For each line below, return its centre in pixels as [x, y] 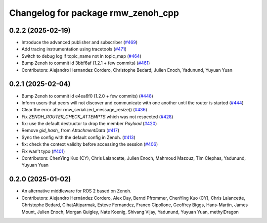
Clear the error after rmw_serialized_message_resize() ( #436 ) [85, 110]
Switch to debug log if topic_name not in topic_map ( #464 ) [82, 56]
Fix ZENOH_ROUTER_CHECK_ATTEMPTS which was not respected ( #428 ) [97, 117]
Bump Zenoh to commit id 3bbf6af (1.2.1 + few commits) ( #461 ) [86, 63]
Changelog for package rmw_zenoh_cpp [94, 13]
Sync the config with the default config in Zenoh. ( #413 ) [78, 137]
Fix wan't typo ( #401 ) [43, 151]
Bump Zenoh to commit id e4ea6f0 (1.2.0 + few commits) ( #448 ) [87, 96]
